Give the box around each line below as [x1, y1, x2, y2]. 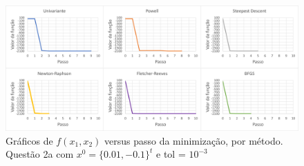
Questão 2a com [6, 147, 74, 161]
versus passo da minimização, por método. [104, 133, 283, 147]
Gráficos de [6, 133, 53, 147]
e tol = [156, 147, 186, 161]
